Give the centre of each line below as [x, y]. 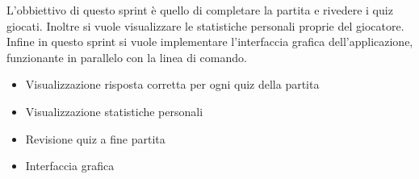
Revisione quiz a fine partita [95, 138]
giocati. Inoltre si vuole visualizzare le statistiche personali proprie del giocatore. [205, 25]
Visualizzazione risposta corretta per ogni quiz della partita [172, 84]
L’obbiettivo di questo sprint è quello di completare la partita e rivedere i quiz [200, 10]
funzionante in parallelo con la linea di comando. [127, 57]
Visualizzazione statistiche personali [114, 111]
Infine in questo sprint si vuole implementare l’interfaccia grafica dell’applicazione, [210, 42]
